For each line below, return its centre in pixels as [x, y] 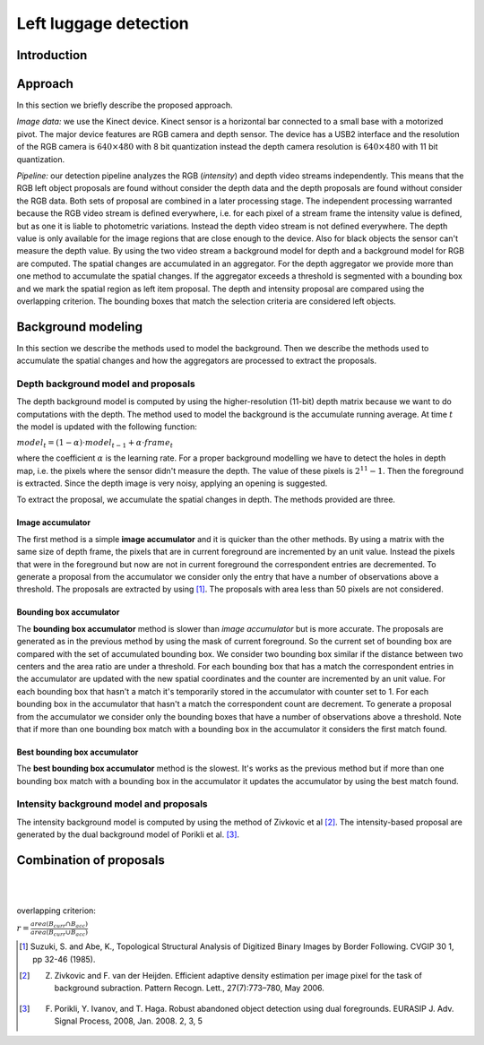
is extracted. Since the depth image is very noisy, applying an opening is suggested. [172, 483]
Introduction [52, 55]
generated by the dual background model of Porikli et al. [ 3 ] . [128, 834]
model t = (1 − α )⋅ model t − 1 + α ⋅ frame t [95, 444]
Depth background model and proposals [106, 384]
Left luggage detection [103, 23]
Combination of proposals [91, 860]
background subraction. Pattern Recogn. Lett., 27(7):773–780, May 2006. [189, 988]
